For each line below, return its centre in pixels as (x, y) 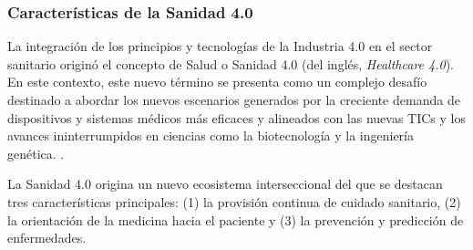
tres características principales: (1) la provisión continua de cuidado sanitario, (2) (234, 201)
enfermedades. (47, 238)
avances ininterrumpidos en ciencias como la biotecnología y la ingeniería (211, 135)
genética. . (36, 153)
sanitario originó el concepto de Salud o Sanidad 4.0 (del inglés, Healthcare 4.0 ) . (231, 63)
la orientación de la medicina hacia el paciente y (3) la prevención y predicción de (236, 219)
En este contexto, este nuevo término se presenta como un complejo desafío (217, 82)
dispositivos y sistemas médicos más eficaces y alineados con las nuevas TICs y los (237, 117)
